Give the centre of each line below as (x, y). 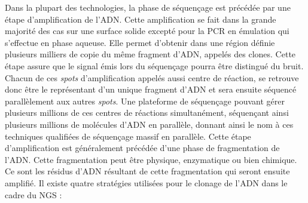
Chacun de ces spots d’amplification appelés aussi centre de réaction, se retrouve (152, 77)
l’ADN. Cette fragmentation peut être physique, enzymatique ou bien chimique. (151, 159)
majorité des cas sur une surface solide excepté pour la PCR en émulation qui (147, 31)
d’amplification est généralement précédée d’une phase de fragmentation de (142, 148)
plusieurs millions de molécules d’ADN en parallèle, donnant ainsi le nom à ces (149, 124)
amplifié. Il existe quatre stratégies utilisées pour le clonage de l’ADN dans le (146, 182)
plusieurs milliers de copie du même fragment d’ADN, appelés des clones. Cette (150, 54)
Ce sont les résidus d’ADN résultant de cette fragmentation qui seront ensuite (147, 171)
